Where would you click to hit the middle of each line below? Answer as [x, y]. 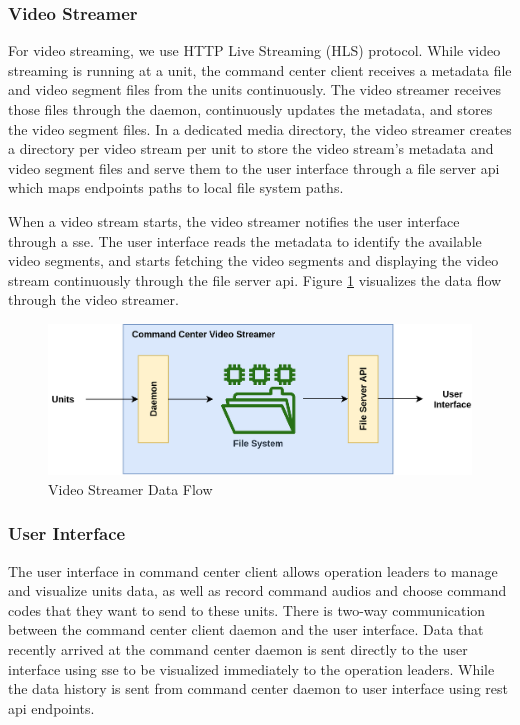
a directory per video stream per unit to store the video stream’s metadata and [251, 148]
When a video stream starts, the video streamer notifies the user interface [234, 220]
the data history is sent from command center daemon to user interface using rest [258, 688]
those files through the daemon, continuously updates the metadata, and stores [250, 109]
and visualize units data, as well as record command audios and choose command [257, 590]
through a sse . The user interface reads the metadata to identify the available [245, 240]
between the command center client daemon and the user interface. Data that [246, 629]
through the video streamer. [93, 299]
